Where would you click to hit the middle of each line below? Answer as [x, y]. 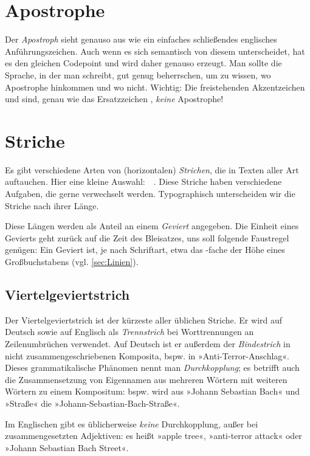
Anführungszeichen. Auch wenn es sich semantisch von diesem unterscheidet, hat [155, 51]
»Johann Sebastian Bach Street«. [67, 447]
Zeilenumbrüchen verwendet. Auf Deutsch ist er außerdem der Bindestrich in [148, 343]
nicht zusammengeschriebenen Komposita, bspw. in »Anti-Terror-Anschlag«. [147, 355]
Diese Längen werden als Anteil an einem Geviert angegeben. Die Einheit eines [152, 226]
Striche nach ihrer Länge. [52, 205]
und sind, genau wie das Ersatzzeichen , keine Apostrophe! [114, 99]
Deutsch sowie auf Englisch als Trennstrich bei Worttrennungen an [129, 332]
